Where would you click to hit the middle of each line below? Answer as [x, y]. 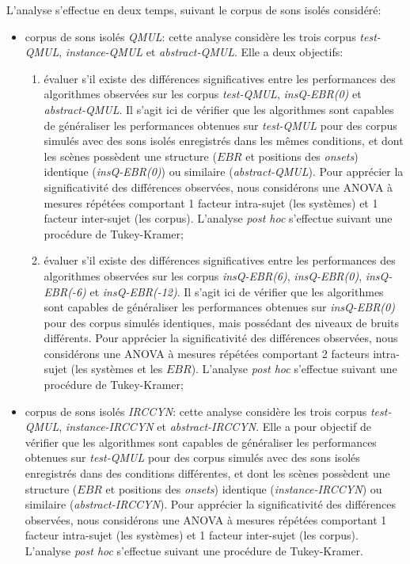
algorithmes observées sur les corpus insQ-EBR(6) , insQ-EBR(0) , [203, 275]
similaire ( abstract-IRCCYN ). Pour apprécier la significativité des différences [210, 504]
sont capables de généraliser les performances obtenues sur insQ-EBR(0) [219, 307]
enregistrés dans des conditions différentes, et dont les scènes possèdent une [207, 473]
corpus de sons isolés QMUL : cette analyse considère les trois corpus [190, 36]
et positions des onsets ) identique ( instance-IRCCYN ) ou [244, 488]
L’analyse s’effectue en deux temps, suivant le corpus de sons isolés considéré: [194, 10]
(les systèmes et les [117, 369]
